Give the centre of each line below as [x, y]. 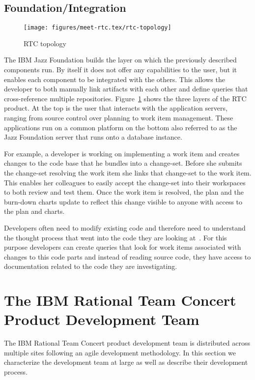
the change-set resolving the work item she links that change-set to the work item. [128, 172]
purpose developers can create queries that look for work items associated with [123, 247]
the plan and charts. [34, 211]
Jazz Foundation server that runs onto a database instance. [93, 137]
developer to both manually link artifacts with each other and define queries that [126, 89]
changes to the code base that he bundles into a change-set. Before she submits [123, 163]
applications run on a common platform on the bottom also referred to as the [121, 127]
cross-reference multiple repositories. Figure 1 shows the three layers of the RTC [125, 98]
